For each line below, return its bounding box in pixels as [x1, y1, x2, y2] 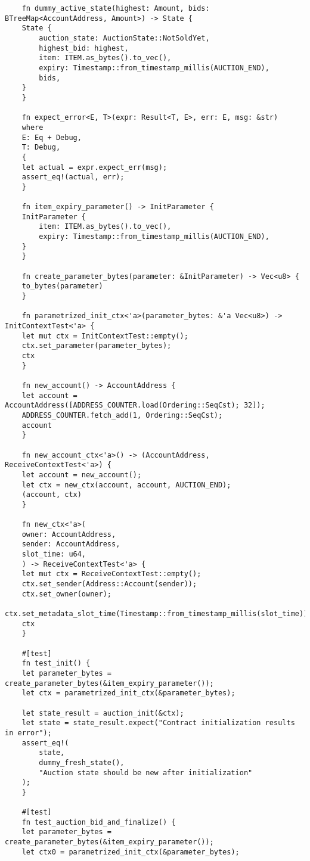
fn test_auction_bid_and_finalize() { [21, 818, 176, 826]
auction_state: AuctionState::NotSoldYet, [39, 33, 210, 42]
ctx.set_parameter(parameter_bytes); [21, 341, 172, 350]
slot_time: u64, [21, 550, 86, 559]
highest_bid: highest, [39, 43, 129, 52]
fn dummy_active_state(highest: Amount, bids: [21, 4, 210, 13]
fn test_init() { [21, 659, 91, 668]
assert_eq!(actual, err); [21, 173, 125, 182]
